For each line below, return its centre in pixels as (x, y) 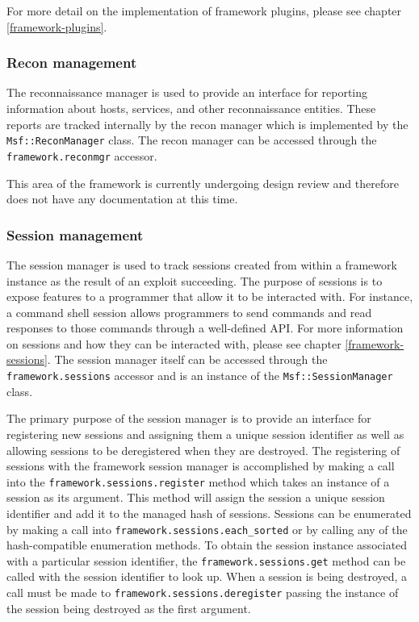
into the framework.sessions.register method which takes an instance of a (198, 481)
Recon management (72, 63)
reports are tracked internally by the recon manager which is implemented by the (207, 124)
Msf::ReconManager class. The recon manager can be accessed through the (192, 140)
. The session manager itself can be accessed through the (187, 359)
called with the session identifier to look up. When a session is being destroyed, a (207, 576)
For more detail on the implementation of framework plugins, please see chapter (204, 10)
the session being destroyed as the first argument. (129, 608)
